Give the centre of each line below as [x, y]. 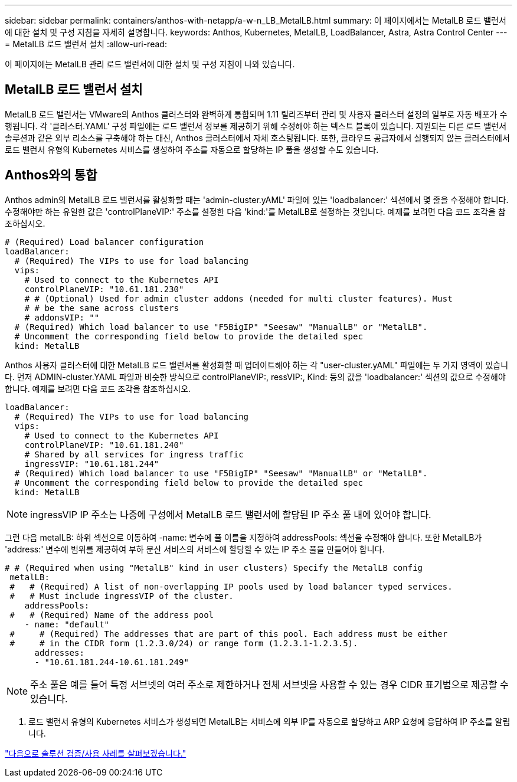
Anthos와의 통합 [51, 175]
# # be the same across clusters [102, 308]
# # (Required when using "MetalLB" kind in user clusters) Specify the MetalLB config [214, 567]
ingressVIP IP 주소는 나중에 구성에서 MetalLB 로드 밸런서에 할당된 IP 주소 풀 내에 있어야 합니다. [231, 514]
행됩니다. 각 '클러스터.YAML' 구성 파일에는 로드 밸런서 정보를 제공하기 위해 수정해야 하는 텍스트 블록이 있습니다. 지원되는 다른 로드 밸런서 [256, 126]
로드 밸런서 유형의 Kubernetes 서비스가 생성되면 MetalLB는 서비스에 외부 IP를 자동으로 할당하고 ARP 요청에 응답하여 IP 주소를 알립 [269, 721]
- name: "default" [67, 624]
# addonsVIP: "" [62, 317]
